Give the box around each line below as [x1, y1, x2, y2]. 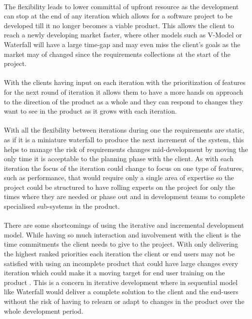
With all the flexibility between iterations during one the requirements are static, [4, 125, 245, 135]
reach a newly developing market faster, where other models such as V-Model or [4, 30, 242, 40]
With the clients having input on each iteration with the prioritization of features [4, 77, 246, 87]
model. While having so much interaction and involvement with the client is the [4, 229, 241, 239]
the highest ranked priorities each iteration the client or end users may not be [4, 249, 235, 259]
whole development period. [4, 305, 83, 316]
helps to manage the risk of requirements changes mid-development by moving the [4, 144, 248, 154]
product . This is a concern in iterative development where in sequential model [4, 277, 238, 287]
